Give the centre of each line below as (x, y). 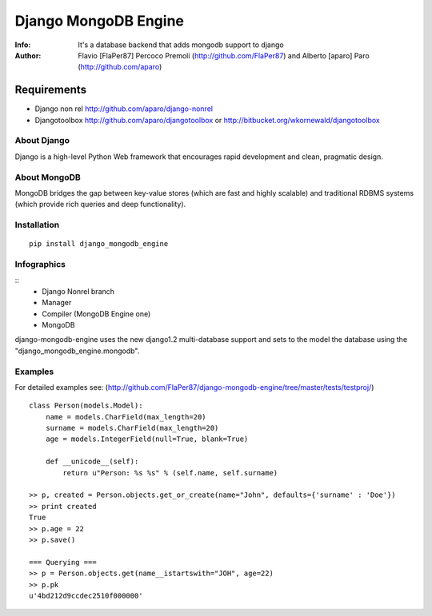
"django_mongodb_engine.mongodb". (77, 351)
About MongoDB (48, 177)
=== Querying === (63, 562)
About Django (42, 141)
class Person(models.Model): (86, 406)
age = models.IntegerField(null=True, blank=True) (147, 439)
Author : (28, 55)
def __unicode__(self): (92, 462)
